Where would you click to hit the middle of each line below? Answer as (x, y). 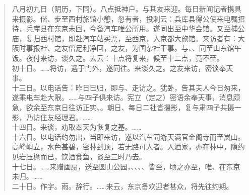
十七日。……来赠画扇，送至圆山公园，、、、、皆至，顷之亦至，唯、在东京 (126, 166)
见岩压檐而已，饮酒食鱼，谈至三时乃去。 (79, 156)
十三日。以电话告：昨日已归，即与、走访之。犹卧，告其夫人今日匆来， (128, 87)
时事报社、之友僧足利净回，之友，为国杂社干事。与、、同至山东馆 (127, 48)
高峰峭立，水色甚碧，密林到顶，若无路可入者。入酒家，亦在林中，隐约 (128, 147)
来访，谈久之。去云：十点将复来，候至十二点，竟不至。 (132, 58)
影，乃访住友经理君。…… (52, 117)
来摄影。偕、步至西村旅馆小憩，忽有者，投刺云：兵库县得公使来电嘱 (125, 18)
